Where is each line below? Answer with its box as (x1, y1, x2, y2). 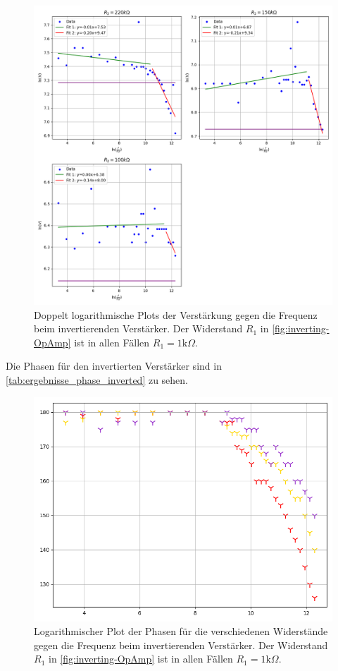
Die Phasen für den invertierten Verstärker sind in (6, 358, 222, 373)
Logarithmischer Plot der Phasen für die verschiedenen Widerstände (34, 624, 328, 639)
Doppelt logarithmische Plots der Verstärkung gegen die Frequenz (34, 307, 318, 322)
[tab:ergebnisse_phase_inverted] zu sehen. (6, 372, 189, 387)
